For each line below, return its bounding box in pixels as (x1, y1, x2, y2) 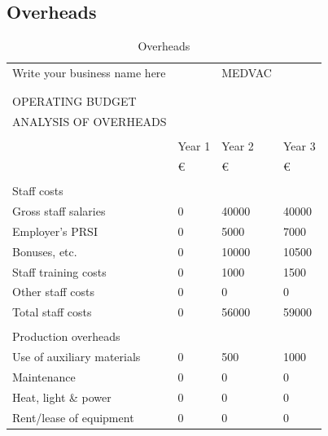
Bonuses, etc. (12, 242, 77, 259)
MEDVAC (221, 64, 272, 81)
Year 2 (221, 137, 254, 155)
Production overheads (12, 328, 120, 345)
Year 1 (177, 137, 211, 155)
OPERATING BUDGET (12, 93, 137, 110)
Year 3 (282, 137, 316, 155)
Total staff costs (12, 303, 92, 320)
